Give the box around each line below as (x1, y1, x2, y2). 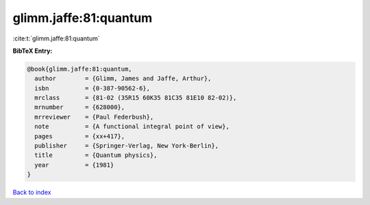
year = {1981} (34, 161, 114, 169)
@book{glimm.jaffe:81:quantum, (27, 65, 133, 73)
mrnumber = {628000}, (34, 104, 125, 111)
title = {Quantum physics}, (34, 152, 158, 159)
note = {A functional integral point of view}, (34, 123, 230, 130)
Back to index (12, 189, 51, 197)
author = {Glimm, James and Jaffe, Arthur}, (34, 75, 212, 82)
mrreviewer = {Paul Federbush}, (34, 113, 154, 121)
